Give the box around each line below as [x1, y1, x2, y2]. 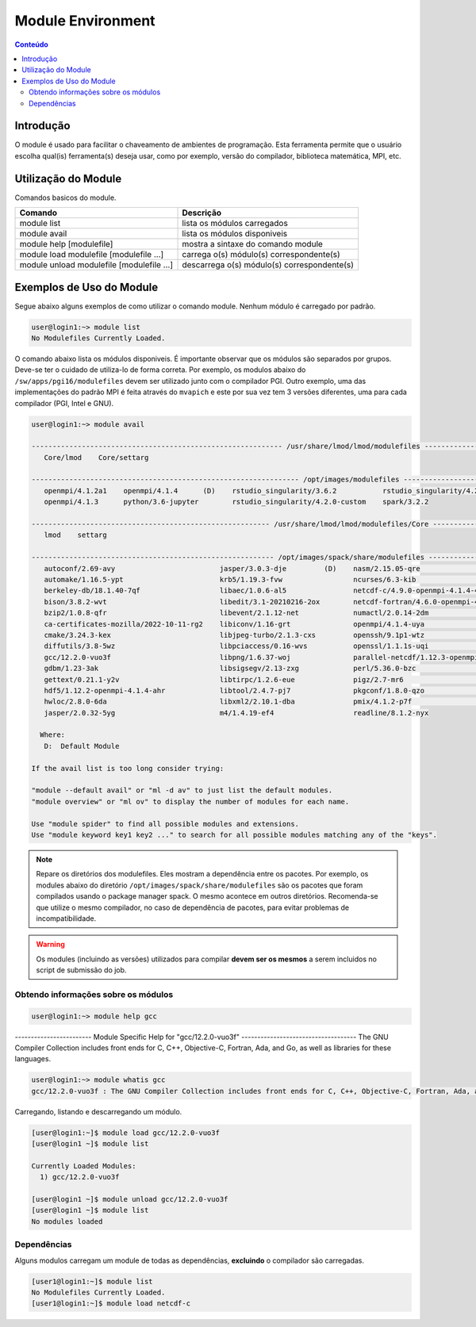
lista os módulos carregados [182, 218, 289, 229]
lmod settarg [44, 531, 107, 539]
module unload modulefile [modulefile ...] [19, 259, 174, 270]
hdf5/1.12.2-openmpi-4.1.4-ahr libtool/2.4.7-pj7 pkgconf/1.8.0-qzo [44, 686, 424, 695]
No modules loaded [31, 1217, 103, 1225]
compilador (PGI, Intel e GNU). [14, 398, 114, 408]
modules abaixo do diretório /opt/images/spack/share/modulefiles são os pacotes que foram [36, 880, 363, 890]
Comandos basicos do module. [14, 193, 117, 202]
